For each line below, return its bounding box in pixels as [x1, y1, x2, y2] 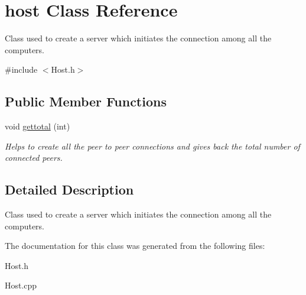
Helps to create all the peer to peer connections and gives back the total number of [5, 140, 300, 152]
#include [5, 63, 38, 76]
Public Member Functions [5, 92, 167, 111]
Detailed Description [5, 180, 134, 199]
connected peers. [5, 151, 63, 164]
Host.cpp [5, 279, 37, 291]
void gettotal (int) [5, 120, 70, 132]
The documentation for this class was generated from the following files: [5, 239, 265, 252]
